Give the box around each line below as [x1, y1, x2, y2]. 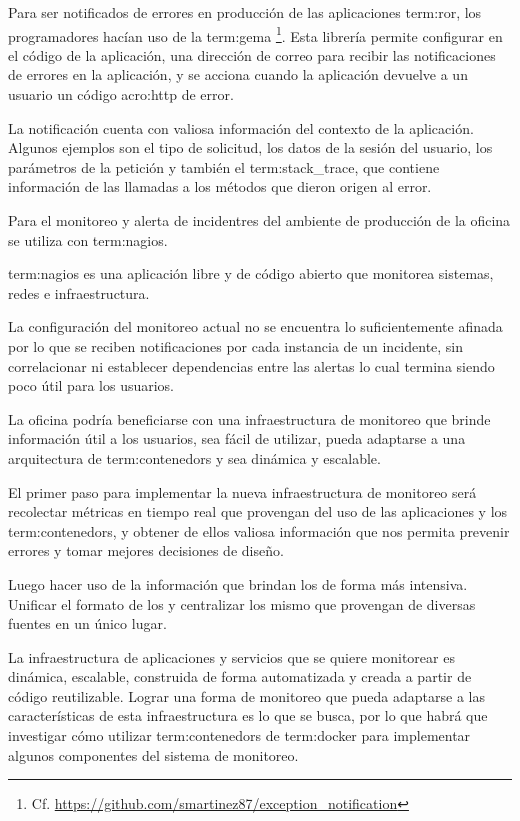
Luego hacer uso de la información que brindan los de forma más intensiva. [8, 573, 468, 594]
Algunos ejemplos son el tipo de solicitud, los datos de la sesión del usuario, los [8, 137, 493, 158]
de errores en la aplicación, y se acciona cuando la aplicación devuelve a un [8, 64, 468, 85]
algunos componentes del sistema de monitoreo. [8, 744, 299, 765]
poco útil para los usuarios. [8, 375, 174, 396]
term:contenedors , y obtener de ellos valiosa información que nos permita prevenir [8, 520, 510, 541]
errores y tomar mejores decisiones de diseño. [8, 540, 284, 561]
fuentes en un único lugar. [8, 613, 167, 634]
